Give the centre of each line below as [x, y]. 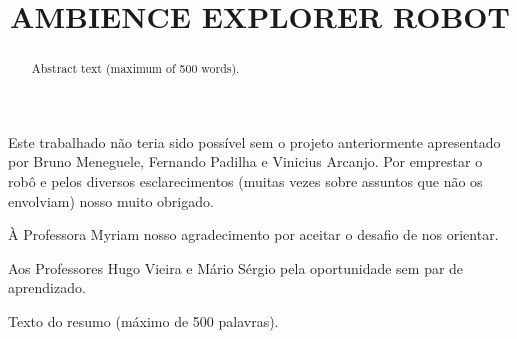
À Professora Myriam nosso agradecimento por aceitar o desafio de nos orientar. [253, 234]
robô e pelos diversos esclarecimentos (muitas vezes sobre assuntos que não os [245, 181]
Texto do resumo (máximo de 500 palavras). [143, 320]
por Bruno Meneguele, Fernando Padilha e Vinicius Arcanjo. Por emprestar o [245, 161]
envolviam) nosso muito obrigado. [111, 200]
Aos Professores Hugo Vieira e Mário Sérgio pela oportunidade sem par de [236, 267]
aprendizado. [47, 287]
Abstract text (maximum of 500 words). [135, 68]
